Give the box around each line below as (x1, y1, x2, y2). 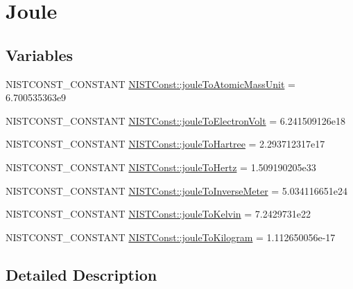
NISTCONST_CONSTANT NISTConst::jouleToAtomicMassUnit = (6, 76, 295, 91)
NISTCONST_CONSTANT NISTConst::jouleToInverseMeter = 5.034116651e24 (6, 183, 347, 198)
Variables (6, 44, 74, 65)
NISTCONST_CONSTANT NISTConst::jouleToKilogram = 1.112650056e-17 (6, 229, 336, 244)
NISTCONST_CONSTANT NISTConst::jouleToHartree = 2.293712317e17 (6, 137, 325, 151)
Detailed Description (6, 263, 157, 285)
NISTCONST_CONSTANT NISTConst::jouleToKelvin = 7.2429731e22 (6, 207, 311, 221)
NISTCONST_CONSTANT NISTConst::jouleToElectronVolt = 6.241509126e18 (6, 113, 345, 128)
